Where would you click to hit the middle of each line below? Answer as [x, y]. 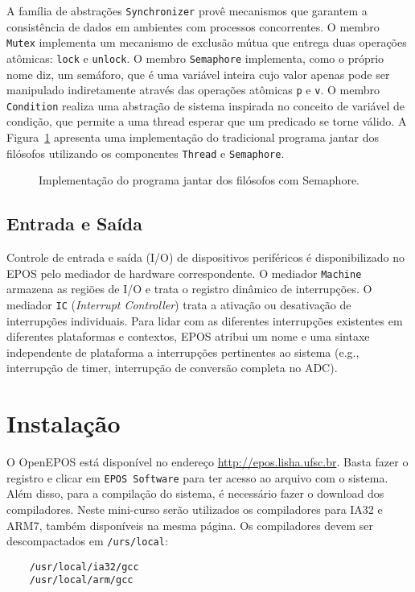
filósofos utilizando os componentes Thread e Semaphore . [146, 153]
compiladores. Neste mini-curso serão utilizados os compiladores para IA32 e [195, 509]
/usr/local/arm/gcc [81, 580]
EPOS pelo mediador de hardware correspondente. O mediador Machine [184, 273]
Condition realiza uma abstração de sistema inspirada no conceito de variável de [205, 105]
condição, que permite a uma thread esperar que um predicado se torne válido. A [207, 121]
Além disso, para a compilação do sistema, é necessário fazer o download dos [195, 493]
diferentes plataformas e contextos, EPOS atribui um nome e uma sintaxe [188, 336]
